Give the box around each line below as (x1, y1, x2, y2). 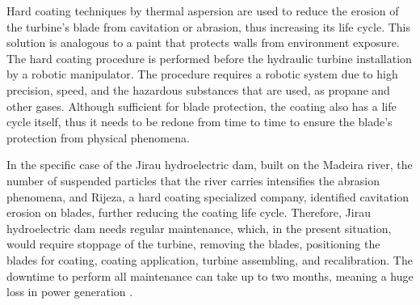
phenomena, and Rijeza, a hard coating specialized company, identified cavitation (6, 188, 409, 205)
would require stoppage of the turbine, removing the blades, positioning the (6, 235, 380, 252)
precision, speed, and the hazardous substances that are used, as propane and (6, 81, 390, 98)
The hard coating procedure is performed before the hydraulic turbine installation (6, 49, 412, 66)
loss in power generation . (6, 283, 133, 300)
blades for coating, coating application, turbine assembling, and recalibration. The (6, 251, 413, 268)
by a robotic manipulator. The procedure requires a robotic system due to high (6, 66, 398, 83)
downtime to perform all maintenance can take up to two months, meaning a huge (6, 267, 414, 284)
